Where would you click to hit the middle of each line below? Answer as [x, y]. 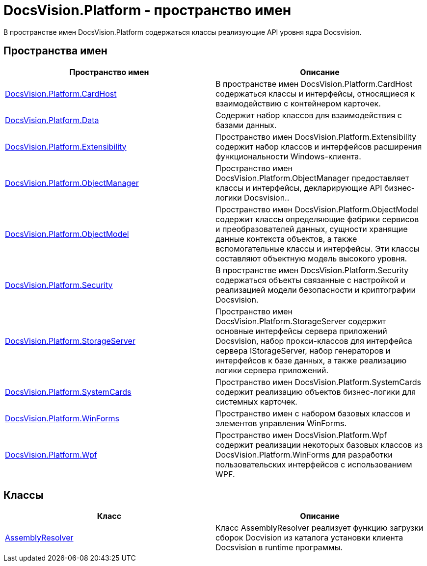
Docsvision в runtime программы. [279, 548]
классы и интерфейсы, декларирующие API [299, 188]
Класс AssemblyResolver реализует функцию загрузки [320, 528]
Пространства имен [55, 51]
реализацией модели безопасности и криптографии [316, 290]
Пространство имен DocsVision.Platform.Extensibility [316, 137]
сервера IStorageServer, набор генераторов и [303, 350]
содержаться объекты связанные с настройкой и [310, 280]
